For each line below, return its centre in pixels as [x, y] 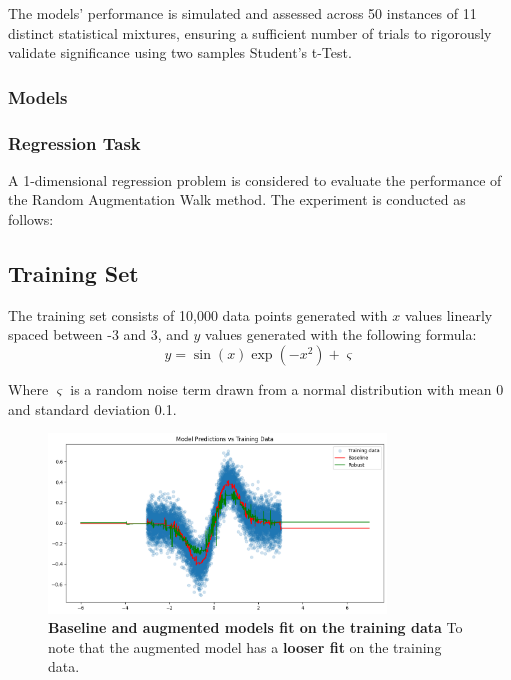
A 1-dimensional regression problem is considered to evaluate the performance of [255, 179]
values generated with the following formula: [341, 334]
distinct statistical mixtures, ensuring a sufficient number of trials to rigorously [250, 32]
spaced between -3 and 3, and [98, 334]
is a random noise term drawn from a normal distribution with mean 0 [287, 389]
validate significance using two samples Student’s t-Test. [180, 52]
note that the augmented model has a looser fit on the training [245, 646]
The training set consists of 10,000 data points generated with [198, 314]
